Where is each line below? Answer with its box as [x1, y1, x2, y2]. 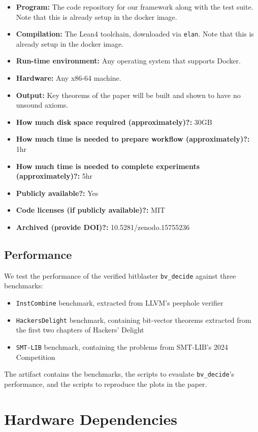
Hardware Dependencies [4, 408, 177, 429]
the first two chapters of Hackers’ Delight [16, 324, 144, 335]
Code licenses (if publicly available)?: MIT [16, 205, 166, 215]
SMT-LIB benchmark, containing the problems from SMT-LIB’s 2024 [16, 341, 228, 352]
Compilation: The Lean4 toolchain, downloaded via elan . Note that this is [16, 28, 254, 39]
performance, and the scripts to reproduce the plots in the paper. [4, 378, 207, 389]
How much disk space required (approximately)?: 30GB [16, 116, 212, 127]
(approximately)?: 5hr [16, 171, 93, 181]
